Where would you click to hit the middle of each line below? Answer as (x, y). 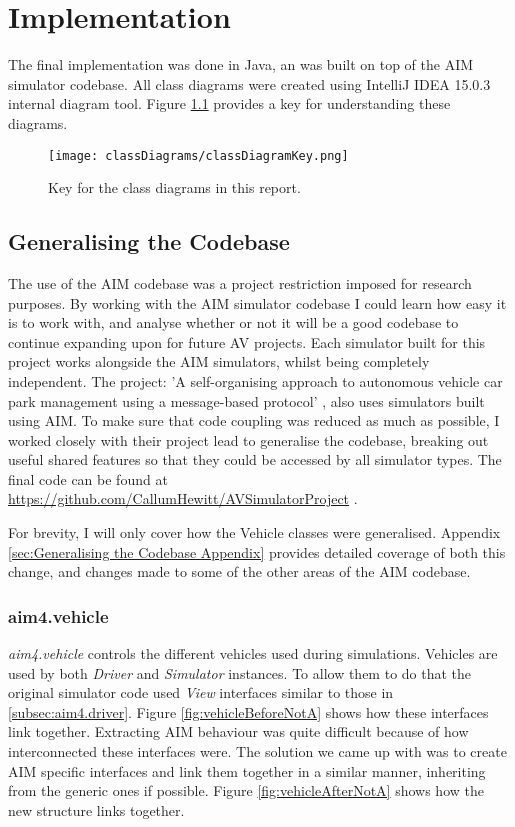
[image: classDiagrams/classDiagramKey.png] (198, 155)
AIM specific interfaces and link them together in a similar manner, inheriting (247, 770)
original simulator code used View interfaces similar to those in (201, 692)
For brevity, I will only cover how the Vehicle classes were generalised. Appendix (254, 532)
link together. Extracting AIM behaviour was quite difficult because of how (238, 731)
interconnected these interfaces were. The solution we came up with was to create (257, 751)
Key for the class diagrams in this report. (174, 187)
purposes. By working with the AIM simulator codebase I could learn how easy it (257, 302)
